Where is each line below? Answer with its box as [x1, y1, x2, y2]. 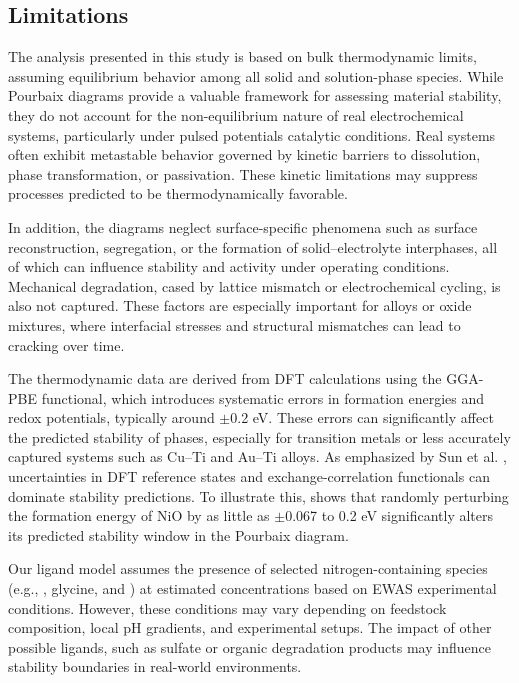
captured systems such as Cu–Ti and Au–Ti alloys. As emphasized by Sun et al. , [8, 446, 507, 467]
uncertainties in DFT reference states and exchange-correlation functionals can [8, 466, 490, 487]
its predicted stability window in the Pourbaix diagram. [8, 524, 349, 545]
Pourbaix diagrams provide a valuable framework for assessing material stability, [8, 85, 502, 106]
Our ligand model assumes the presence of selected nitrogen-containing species [8, 558, 488, 579]
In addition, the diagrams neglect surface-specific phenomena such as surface [8, 216, 478, 237]
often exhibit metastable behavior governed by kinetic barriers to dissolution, [8, 144, 481, 165]
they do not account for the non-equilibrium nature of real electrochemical [8, 104, 464, 125]
